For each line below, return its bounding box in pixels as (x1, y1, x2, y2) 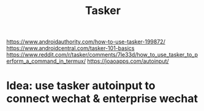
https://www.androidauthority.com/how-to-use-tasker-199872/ (6, 38, 165, 46)
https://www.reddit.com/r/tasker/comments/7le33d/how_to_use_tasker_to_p (6, 51, 198, 59)
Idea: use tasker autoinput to (6, 79, 156, 93)
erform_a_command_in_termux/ (6, 57, 86, 65)
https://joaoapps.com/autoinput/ (87, 57, 170, 65)
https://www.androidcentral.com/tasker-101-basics (6, 45, 135, 52)
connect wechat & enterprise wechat (6, 92, 198, 106)
